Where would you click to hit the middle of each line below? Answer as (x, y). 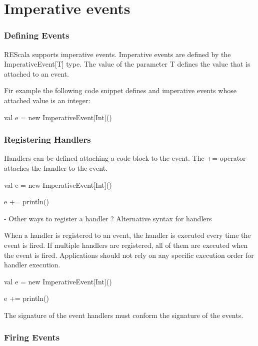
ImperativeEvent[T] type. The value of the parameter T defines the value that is (127, 64)
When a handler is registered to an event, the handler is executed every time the (127, 235)
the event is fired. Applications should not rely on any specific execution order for (129, 255)
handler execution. (32, 265)
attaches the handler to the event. (56, 167)
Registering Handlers (47, 139)
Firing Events (32, 337)
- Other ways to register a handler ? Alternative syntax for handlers (108, 218)
